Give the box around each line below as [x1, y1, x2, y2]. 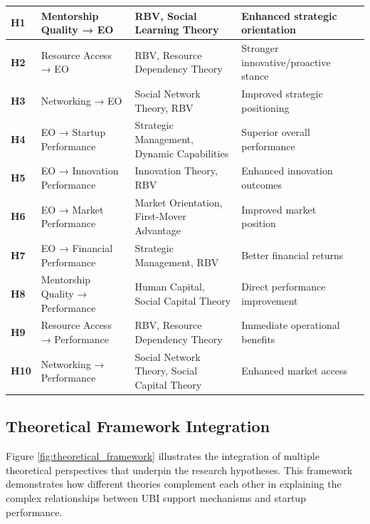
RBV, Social [134, 8, 197, 23]
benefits [241, 331, 275, 346]
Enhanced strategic [241, 8, 337, 23]
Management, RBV [134, 254, 219, 269]
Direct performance [241, 279, 326, 294]
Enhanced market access [241, 363, 348, 378]
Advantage [134, 223, 181, 238]
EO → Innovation [41, 163, 119, 178]
